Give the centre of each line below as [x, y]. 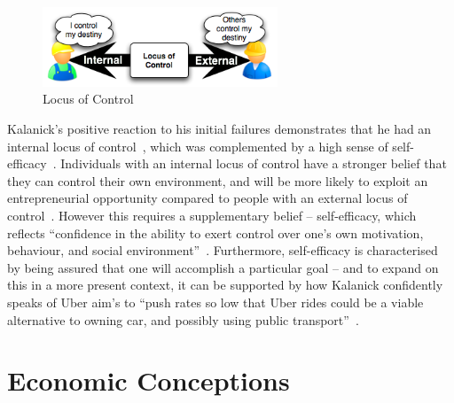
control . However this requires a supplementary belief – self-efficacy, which [212, 216]
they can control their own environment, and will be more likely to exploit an [218, 180]
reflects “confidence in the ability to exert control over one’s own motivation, [215, 232]
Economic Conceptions [149, 380]
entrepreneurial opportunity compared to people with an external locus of [207, 198]
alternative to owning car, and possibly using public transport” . [183, 319]
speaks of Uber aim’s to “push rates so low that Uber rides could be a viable [215, 302]
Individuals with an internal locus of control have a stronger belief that [254, 163]
